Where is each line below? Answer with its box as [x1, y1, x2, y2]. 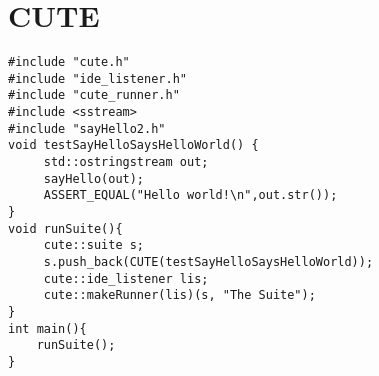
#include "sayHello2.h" [8, 121, 166, 136]
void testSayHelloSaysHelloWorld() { [8, 138, 259, 153]
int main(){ [8, 321, 87, 336]
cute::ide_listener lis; [43, 271, 209, 286]
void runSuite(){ [8, 221, 123, 236]
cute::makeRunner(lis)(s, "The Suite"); [43, 288, 316, 303]
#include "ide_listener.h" [8, 71, 187, 86]
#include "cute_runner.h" [8, 88, 180, 103]
